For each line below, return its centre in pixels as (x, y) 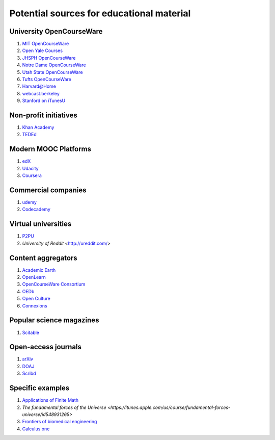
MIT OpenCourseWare (46, 44)
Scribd (29, 373)
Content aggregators (43, 258)
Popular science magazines (54, 320)
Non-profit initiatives (43, 115)
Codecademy (36, 210)
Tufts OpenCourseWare (47, 80)
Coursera (32, 175)
